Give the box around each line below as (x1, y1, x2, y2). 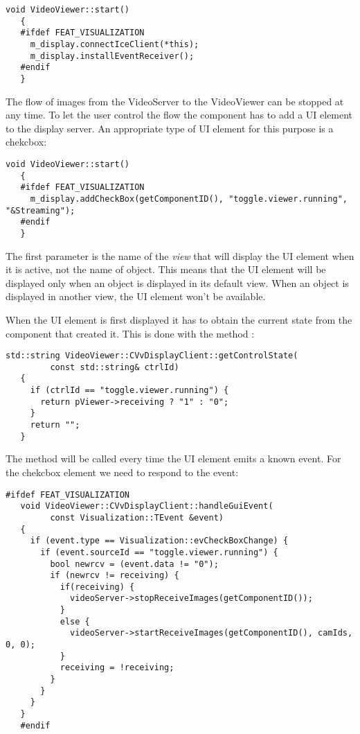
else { (60, 616, 90, 627)
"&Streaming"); (6, 205, 75, 216)
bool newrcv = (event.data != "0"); (50, 559, 219, 569)
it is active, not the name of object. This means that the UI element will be (6, 262, 326, 277)
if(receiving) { (60, 582, 135, 592)
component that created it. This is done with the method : (6, 326, 255, 340)
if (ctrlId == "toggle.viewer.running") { (30, 385, 229, 396)
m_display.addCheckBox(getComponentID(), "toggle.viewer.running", (30, 193, 348, 204)
